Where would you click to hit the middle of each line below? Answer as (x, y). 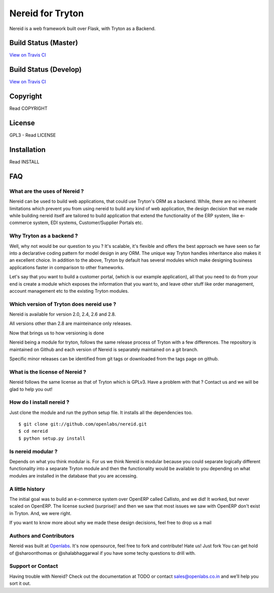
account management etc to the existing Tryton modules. (69, 291)
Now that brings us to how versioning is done (57, 333)
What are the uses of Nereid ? (47, 191)
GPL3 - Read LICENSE (33, 135)
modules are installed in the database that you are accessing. (74, 475)
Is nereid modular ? (33, 451)
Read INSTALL (25, 162)
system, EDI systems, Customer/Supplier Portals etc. (88, 223)
